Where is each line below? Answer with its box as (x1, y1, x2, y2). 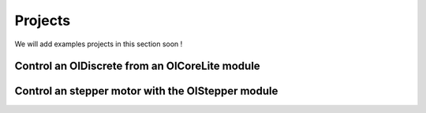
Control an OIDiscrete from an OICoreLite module (14, 60, 260, 73)
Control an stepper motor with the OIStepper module (14, 85, 278, 98)
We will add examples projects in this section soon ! (14, 39, 183, 49)
